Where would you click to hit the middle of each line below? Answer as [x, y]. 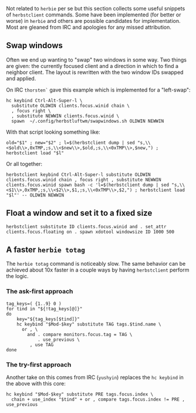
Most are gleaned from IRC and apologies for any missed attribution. [89, 27]
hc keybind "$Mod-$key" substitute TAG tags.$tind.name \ [89, 324]
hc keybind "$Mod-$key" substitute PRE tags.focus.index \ [80, 395]
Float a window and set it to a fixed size [79, 213]
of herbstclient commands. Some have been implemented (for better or [94, 15]
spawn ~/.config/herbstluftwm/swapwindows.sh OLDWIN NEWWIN [88, 121]
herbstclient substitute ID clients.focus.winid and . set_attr [86, 226]
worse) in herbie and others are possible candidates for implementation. [93, 21]
